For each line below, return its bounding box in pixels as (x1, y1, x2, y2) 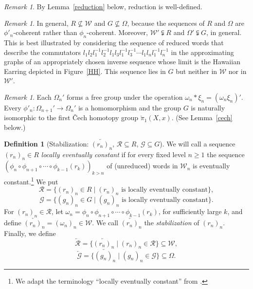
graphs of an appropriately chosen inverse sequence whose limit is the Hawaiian (4, 56, 240, 67)
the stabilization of (144, 217, 199, 228)
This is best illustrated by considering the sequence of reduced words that (4, 37, 224, 47)
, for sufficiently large (158, 206, 222, 217)
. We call (92, 217, 118, 228)
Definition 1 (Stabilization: (4, 138, 89, 148)
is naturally (191, 102, 225, 112)
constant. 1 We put (4, 175, 58, 186)
